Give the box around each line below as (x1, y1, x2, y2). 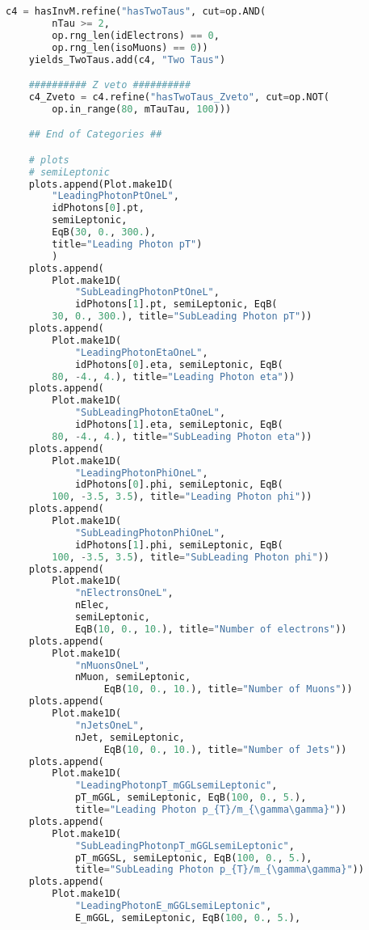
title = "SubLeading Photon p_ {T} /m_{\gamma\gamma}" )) (74, 864, 364, 876)
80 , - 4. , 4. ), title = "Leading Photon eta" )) (52, 370, 296, 383)
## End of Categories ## (28, 129, 162, 141)
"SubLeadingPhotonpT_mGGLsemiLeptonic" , (74, 839, 295, 852)
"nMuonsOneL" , (74, 659, 150, 671)
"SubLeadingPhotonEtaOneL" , (74, 407, 226, 419)
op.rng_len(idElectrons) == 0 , (52, 29, 220, 41)
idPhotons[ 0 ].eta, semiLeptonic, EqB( (74, 358, 283, 370)
